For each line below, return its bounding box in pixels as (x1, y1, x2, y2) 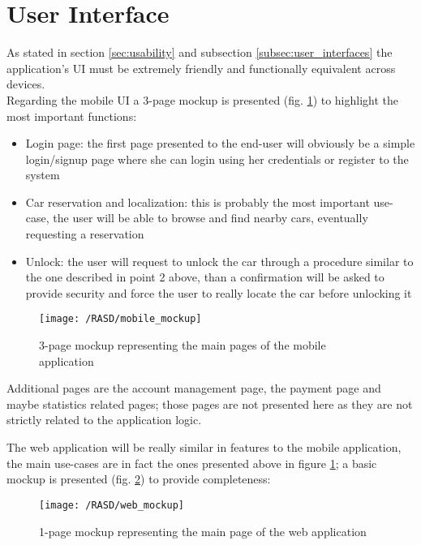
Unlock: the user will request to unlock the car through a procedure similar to (25, 252, 414, 269)
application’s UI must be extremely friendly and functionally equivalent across (6, 59, 396, 76)
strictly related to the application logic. (6, 411, 202, 428)
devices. (6, 75, 45, 92)
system (25, 166, 60, 183)
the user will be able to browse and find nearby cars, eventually (53, 209, 368, 226)
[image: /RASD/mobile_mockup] (39, 313, 202, 325)
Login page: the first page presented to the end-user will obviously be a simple (25, 135, 415, 152)
